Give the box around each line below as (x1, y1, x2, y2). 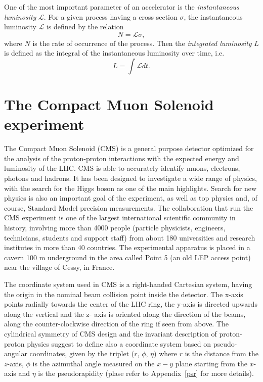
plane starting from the (175, 358, 247, 368)
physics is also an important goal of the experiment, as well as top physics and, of (4, 193, 257, 203)
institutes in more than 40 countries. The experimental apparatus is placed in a (4, 242, 250, 253)
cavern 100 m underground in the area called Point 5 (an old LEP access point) (4, 252, 251, 262)
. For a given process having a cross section (43, 11, 178, 22)
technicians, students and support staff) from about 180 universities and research (4, 232, 255, 243)
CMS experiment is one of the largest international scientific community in (4, 212, 236, 223)
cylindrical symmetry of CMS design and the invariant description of (4, 328, 217, 339)
